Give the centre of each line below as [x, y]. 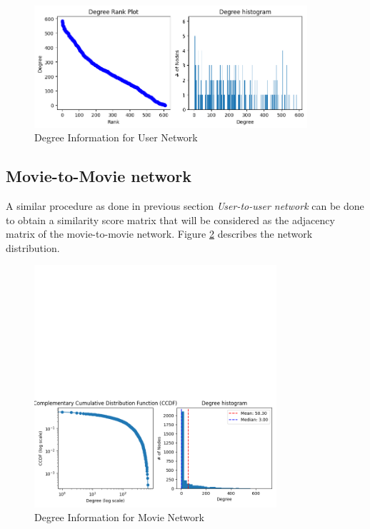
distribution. [33, 247]
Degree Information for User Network [116, 137]
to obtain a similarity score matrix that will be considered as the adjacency [170, 220]
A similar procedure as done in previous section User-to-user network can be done [185, 206]
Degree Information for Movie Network [119, 517]
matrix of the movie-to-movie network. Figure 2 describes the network [159, 234]
